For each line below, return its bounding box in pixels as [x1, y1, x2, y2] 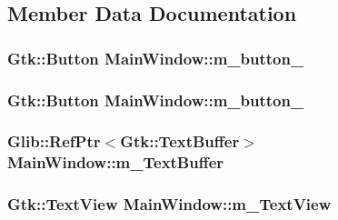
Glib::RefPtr [7, 130, 101, 153]
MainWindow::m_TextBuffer [7, 151, 224, 174]
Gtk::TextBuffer [120, 130, 240, 153]
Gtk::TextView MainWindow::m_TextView [7, 193, 332, 215]
